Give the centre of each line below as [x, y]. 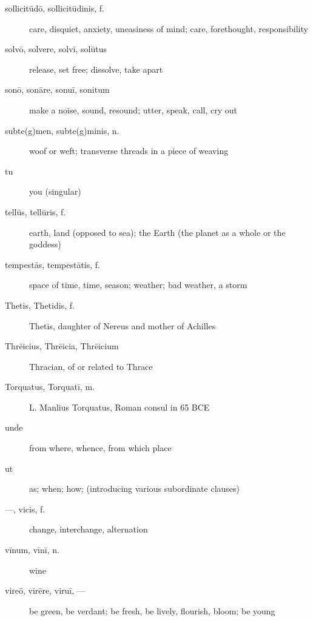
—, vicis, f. [25, 509]
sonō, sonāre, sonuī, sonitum [57, 89]
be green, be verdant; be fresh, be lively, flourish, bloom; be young [152, 610]
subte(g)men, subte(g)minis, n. [62, 130]
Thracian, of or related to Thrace [91, 366]
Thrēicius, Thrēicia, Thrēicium [62, 346]
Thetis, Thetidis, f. [40, 305]
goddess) [45, 244]
